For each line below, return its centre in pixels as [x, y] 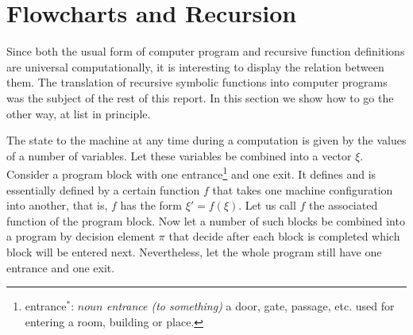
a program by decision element [81, 236]
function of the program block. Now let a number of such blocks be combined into [206, 220]
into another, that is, [57, 205]
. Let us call [267, 205]
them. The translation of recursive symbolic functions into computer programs [197, 82]
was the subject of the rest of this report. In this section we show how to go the [200, 97]
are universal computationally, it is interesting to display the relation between [195, 66]
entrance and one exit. [61, 267]
